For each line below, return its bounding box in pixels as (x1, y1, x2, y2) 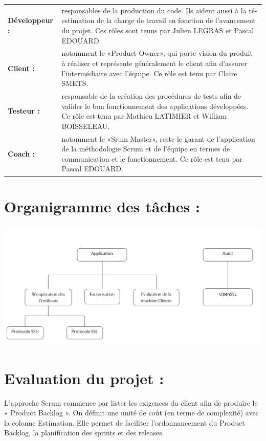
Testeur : (8, 105, 40, 116)
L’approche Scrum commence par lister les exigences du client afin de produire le (4, 397, 258, 408)
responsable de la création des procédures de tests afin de (61, 91, 241, 101)
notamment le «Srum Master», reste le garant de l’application (61, 133, 255, 144)
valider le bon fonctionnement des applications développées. (61, 100, 249, 111)
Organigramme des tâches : (4, 195, 200, 216)
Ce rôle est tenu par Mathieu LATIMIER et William (61, 111, 227, 121)
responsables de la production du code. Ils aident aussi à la (61, 5, 247, 15)
